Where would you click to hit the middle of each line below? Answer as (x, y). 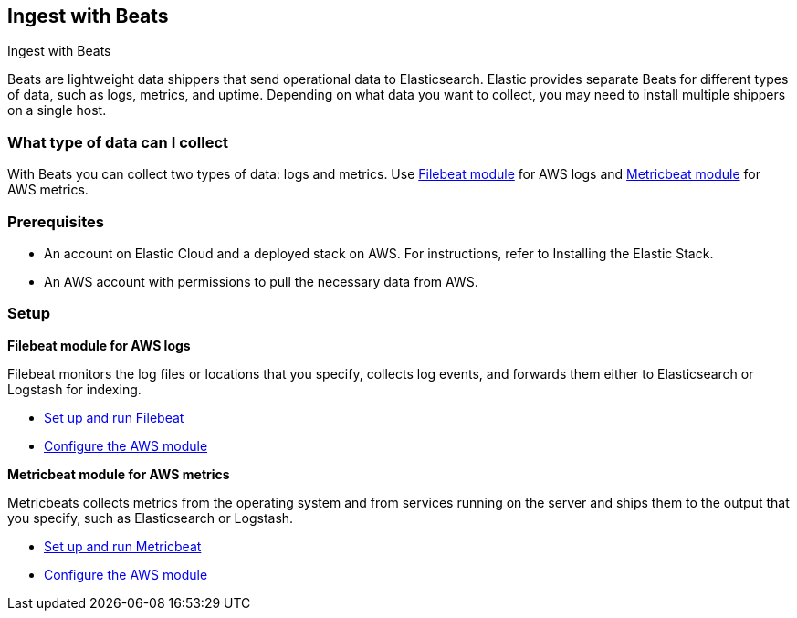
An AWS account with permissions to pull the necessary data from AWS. (261, 281)
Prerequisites (56, 221)
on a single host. (57, 110)
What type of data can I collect (118, 142)
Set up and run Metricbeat (123, 546)
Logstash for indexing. (74, 389)
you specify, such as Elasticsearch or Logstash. (151, 518)
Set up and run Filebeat (114, 417)
